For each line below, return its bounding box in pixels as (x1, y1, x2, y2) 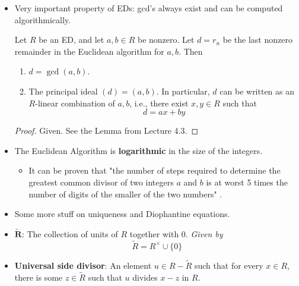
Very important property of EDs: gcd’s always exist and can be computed (14, 2, 283, 14)
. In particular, (156, 84, 210, 97)
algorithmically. (14, 13, 71, 26)
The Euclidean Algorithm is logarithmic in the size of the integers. (14, 144, 263, 156)
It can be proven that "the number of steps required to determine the (28, 164, 281, 177)
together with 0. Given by (129, 227, 223, 240)
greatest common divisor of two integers (28, 175, 174, 188)
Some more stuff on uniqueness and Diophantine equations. (14, 208, 230, 220)
